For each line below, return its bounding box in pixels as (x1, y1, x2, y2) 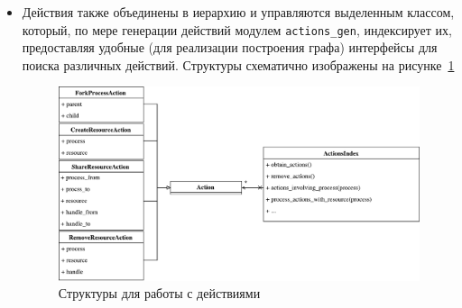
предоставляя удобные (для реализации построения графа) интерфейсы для (22, 38, 438, 57)
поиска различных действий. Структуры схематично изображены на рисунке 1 (22, 55, 455, 74)
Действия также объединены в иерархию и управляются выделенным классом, (22, 3, 455, 21)
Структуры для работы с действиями (58, 284, 261, 303)
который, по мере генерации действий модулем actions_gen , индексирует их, (22, 20, 452, 39)
